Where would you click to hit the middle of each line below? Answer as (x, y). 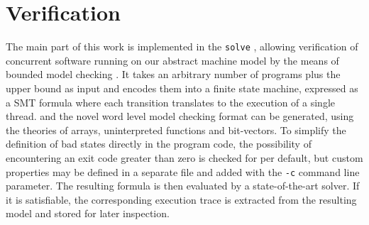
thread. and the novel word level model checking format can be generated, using (180, 116)
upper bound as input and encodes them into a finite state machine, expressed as (182, 88)
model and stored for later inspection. (88, 213)
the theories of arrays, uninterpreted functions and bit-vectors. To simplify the (176, 130)
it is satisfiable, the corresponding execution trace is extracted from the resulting (181, 199)
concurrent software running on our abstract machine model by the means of (172, 60)
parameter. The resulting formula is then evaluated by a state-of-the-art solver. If (183, 186)
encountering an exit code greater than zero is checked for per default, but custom (184, 157)
